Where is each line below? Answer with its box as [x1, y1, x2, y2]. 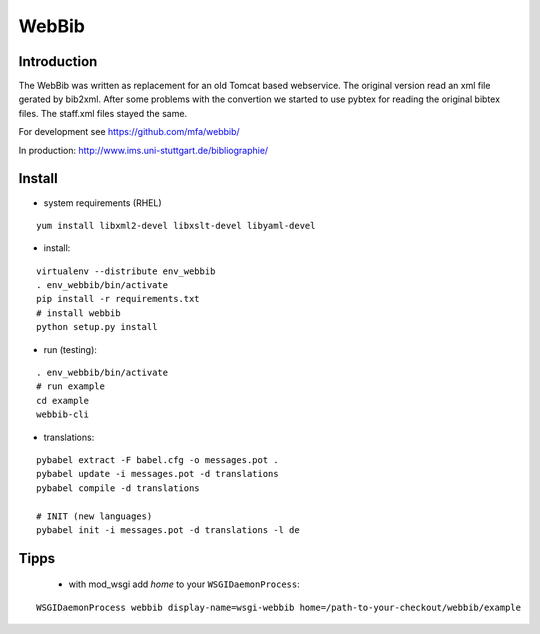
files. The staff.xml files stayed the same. [18, 107, 188, 119]
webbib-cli [36, 409, 90, 420]
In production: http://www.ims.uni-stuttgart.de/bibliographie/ [18, 144, 269, 156]
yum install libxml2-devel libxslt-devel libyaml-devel [36, 220, 316, 231]
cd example [36, 395, 90, 406]
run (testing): [43, 343, 97, 355]
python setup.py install [36, 321, 158, 333]
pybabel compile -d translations [36, 482, 200, 494]
